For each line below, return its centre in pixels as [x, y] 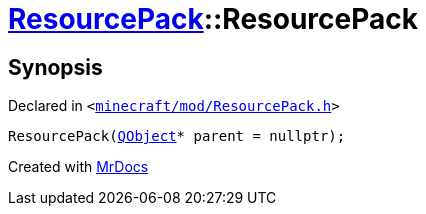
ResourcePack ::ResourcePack [213, 19]
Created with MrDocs [78, 167]
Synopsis [55, 67]
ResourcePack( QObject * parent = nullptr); [177, 136]
